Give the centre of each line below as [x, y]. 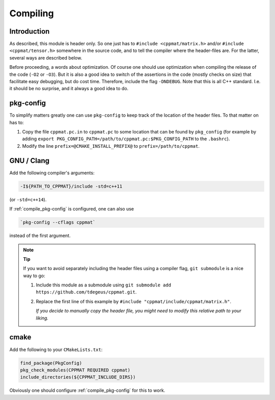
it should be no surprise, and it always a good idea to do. [69, 89]
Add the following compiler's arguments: [52, 173]
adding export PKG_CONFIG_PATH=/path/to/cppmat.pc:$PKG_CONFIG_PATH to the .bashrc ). [126, 139]
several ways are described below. [46, 58]
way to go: [34, 276]
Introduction [30, 31]
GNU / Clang [29, 161]
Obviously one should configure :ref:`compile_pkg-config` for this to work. [87, 390]
